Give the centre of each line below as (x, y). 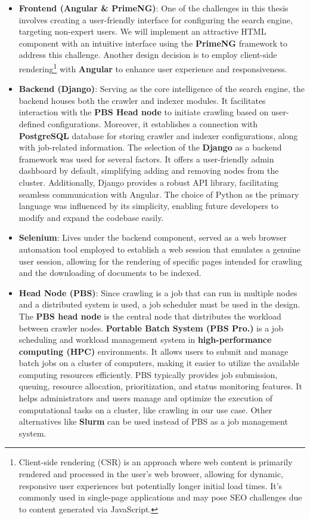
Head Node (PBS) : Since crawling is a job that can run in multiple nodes (158, 292)
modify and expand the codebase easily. (91, 217)
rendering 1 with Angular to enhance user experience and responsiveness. (153, 67)
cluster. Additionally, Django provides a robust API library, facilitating (149, 182)
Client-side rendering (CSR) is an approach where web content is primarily (156, 462)
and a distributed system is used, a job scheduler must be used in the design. (159, 304)
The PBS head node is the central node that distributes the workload (150, 316)
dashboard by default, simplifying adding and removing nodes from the (149, 171)
